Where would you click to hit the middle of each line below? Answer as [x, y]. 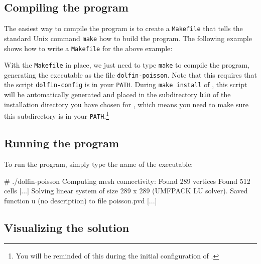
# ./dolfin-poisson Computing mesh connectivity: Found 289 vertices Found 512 [127, 181]
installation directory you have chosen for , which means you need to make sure [126, 104]
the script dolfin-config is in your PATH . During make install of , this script [126, 84]
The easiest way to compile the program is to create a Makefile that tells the [123, 28]
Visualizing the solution [67, 227]
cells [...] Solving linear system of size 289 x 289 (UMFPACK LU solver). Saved [126, 191]
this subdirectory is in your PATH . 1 [57, 115]
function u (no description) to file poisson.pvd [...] [81, 200]
